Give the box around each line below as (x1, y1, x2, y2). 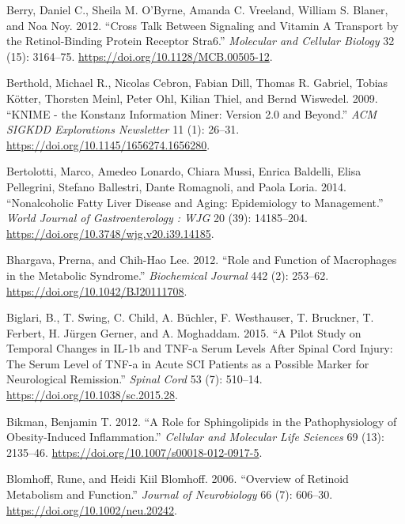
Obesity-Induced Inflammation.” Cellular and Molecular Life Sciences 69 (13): (6, 428, 384, 445)
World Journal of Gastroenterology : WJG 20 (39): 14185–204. (6, 209, 308, 226)
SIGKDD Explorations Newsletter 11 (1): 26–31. (6, 121, 240, 138)
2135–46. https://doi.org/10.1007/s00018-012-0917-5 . (6, 443, 263, 460)
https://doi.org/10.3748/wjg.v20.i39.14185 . (6, 224, 214, 241)
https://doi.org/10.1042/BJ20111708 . (6, 282, 187, 299)
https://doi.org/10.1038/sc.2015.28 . (6, 386, 178, 403)
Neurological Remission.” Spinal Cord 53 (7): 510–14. (6, 371, 263, 387)
